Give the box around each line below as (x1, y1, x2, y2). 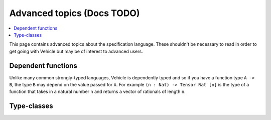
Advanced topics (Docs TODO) (9, 8, 140, 19)
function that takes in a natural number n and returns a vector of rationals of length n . (9, 88, 186, 95)
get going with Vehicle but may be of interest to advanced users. (9, 48, 143, 54)
